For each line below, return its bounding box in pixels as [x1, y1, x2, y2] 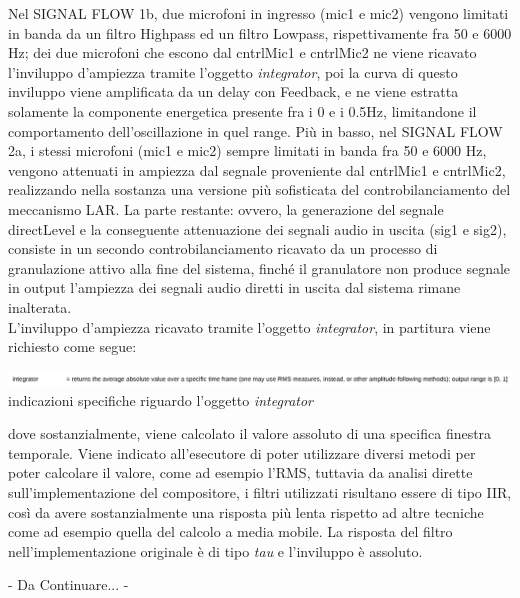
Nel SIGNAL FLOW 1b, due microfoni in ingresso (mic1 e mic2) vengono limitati [8, 3, 509, 23]
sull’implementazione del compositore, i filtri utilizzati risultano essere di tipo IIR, [8, 481, 512, 502]
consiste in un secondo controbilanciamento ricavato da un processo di [8, 238, 438, 259]
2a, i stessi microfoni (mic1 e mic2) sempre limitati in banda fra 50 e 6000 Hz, [8, 140, 487, 161]
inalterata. [8, 296, 72, 317]
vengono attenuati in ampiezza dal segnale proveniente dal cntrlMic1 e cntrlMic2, [8, 159, 506, 180]
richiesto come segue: [8, 336, 137, 357]
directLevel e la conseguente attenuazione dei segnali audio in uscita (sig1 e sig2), [8, 218, 507, 239]
